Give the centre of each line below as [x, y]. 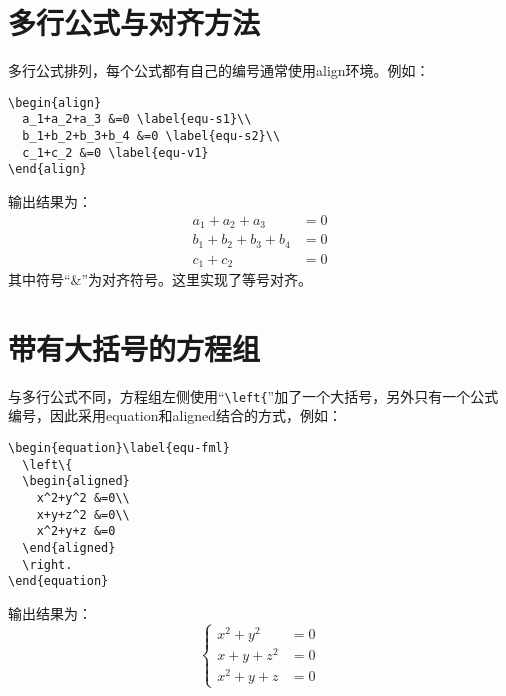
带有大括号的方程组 [134, 347]
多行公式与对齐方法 [134, 22]
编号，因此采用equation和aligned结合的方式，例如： [175, 415]
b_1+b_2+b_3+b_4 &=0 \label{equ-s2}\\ [151, 136]
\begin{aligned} [76, 481]
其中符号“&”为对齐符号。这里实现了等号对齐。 [160, 279]
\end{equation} [58, 581]
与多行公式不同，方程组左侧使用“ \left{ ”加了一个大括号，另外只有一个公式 [253, 395]
